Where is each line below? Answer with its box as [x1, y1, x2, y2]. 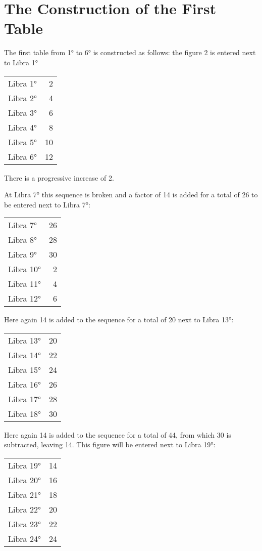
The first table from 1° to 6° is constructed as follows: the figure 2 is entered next [4, 47, 256, 58]
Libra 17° [8, 393, 41, 405]
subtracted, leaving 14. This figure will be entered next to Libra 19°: [4, 439, 216, 450]
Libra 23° [8, 518, 41, 530]
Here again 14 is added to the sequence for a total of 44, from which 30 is [4, 429, 231, 440]
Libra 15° [8, 363, 41, 375]
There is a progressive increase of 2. [4, 172, 114, 183]
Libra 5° [8, 136, 37, 148]
